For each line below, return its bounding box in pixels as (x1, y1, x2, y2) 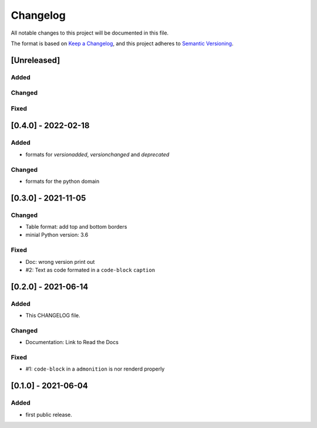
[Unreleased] (11, 55, 60, 65)
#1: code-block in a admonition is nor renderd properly (25, 365, 165, 372)
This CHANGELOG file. (25, 312, 80, 319)
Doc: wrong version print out (25, 258, 95, 265)
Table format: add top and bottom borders (25, 223, 127, 230)
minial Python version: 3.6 (25, 232, 89, 239)
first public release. (25, 411, 73, 418)
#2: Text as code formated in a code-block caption (25, 267, 156, 274)
